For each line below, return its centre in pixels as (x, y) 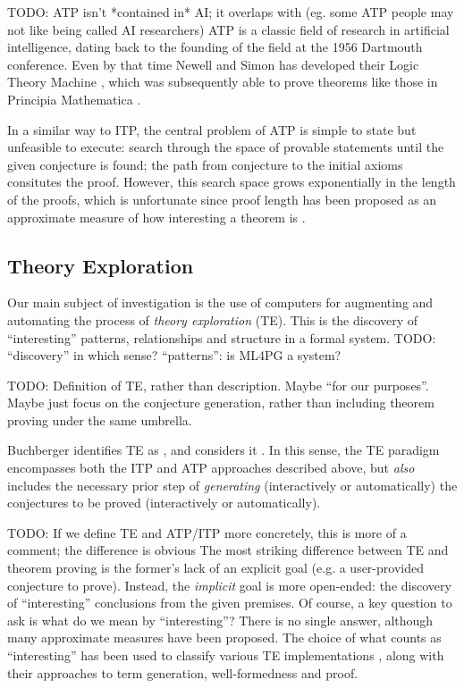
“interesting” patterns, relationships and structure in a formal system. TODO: (222, 337)
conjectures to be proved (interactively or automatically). (164, 503)
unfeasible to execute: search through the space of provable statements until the (226, 147)
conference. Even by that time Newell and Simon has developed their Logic (213, 64)
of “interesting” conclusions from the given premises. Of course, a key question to (230, 603)
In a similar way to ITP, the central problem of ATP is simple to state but (212, 129)
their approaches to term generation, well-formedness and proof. (183, 672)
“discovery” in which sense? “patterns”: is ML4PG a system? (174, 355)
